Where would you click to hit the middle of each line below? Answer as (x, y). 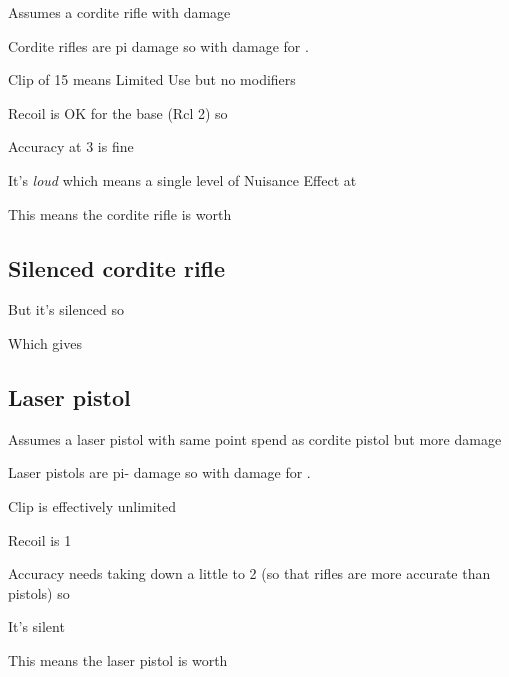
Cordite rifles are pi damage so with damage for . (158, 45)
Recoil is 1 (40, 539)
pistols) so (39, 592)
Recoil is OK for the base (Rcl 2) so (118, 112)
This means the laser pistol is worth (118, 659)
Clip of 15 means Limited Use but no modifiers (152, 79)
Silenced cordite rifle (117, 267)
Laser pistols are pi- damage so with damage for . (159, 472)
